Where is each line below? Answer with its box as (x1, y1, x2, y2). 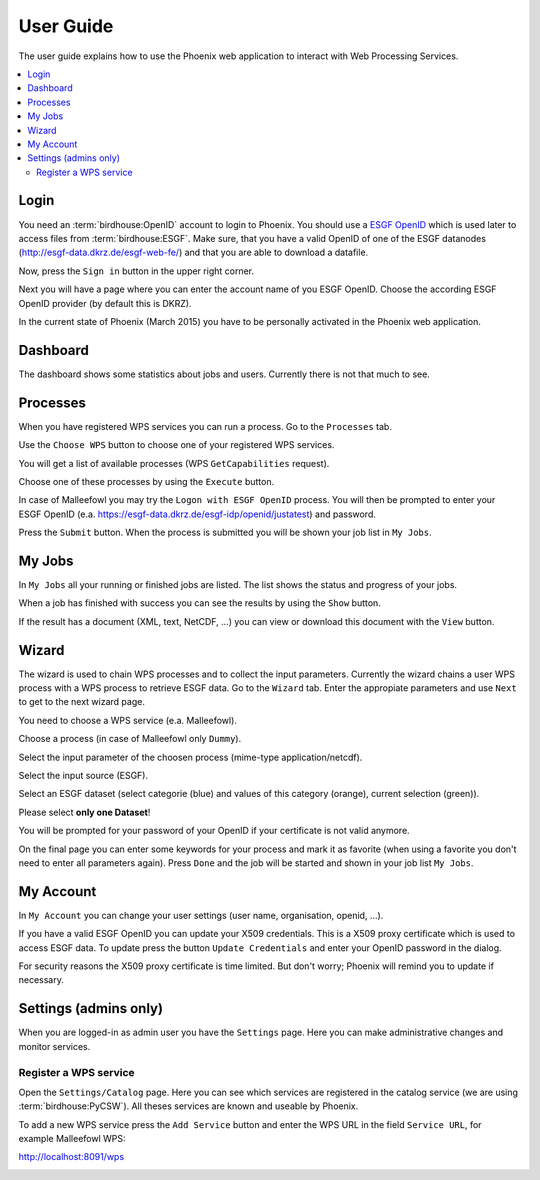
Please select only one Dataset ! (18, 806, 151, 818)
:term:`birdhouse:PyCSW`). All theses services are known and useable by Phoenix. (18, 1100, 359, 1112)
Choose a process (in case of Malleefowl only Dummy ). (18, 733, 242, 745)
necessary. (18, 974, 65, 986)
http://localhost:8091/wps (18, 1151, 125, 1163)
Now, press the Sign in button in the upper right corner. (18, 265, 255, 277)
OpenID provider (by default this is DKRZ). (18, 297, 192, 309)
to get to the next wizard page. (18, 696, 145, 708)
